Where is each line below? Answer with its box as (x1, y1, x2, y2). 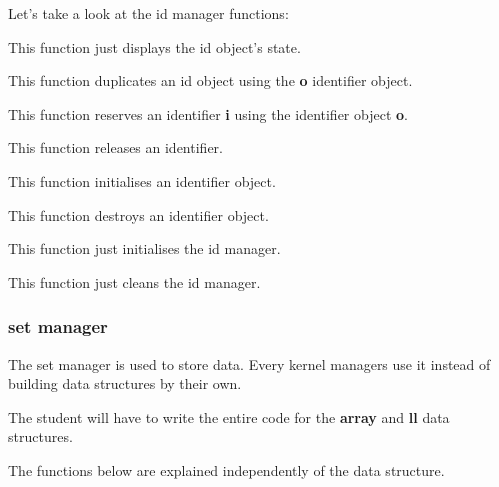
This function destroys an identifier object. (8, 204, 269, 225)
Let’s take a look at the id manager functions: (8, 3, 289, 23)
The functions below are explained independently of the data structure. (8, 459, 445, 480)
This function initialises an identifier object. (8, 170, 276, 191)
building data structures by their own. (8, 373, 242, 394)
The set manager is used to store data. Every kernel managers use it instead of (8, 353, 491, 374)
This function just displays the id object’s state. (8, 36, 301, 57)
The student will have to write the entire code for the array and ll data (8, 406, 450, 427)
